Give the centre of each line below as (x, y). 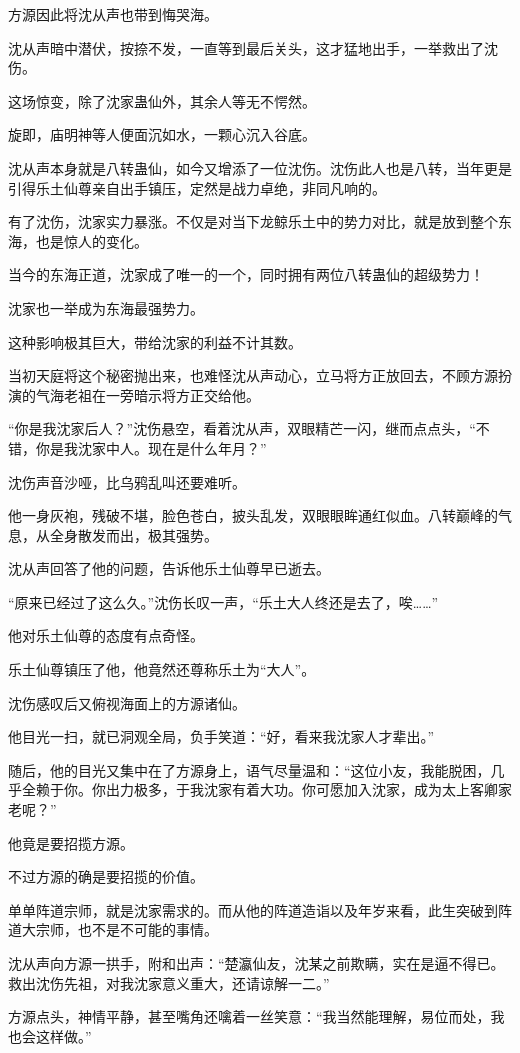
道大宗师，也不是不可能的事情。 (113, 929)
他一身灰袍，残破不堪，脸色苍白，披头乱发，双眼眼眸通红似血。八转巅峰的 (253, 515)
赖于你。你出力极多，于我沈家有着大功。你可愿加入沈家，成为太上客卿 (266, 789)
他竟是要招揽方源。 (71, 842)
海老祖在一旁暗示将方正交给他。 (154, 394)
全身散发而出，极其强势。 (133, 534)
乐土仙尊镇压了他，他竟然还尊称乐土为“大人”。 (162, 669)
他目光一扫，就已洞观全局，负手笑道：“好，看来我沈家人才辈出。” (221, 736)
